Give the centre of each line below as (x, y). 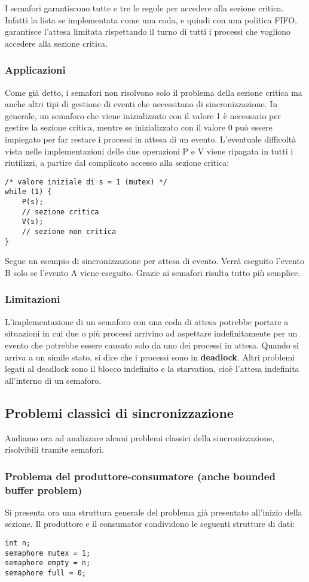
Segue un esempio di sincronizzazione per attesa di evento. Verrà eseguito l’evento (154, 261)
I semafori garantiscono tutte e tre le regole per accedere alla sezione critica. (144, 8)
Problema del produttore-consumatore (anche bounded (140, 476)
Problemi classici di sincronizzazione (119, 412)
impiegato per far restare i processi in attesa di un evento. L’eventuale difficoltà (151, 139)
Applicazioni (35, 70)
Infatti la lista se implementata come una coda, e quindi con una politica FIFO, (151, 19)
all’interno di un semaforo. (53, 380)
